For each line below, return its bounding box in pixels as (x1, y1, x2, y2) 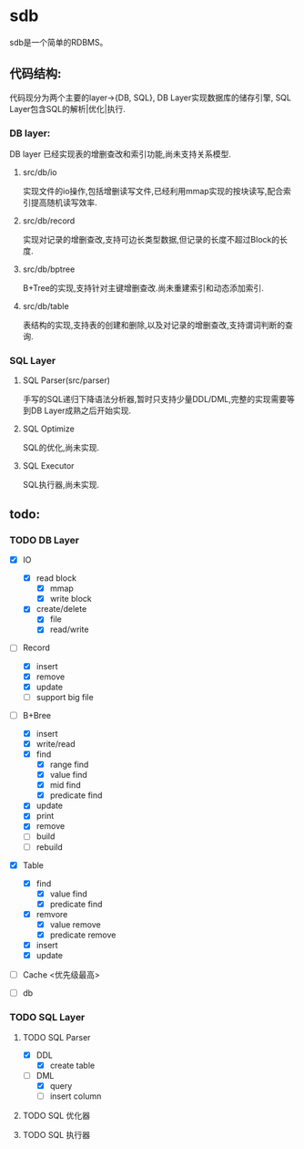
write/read (35, 738, 76, 749)
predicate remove (49, 929, 117, 940)
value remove (49, 918, 102, 930)
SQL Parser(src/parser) (22, 375, 111, 386)
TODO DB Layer (9, 533, 80, 546)
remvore (35, 908, 68, 919)
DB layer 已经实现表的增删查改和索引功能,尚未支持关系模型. (9, 149, 232, 160)
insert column (49, 1091, 102, 1102)
